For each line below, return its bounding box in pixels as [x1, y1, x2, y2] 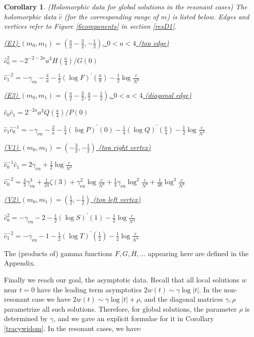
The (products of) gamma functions [4, 248, 113, 258]
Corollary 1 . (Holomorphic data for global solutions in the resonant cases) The [4, 1, 248, 11]
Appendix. [4, 258, 36, 268]
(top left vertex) [93, 194, 141, 204]
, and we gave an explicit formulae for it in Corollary [53, 313, 214, 324]
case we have [32, 294, 71, 304]
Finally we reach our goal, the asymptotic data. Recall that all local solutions [4, 274, 240, 284]
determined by [4, 313, 48, 324]
